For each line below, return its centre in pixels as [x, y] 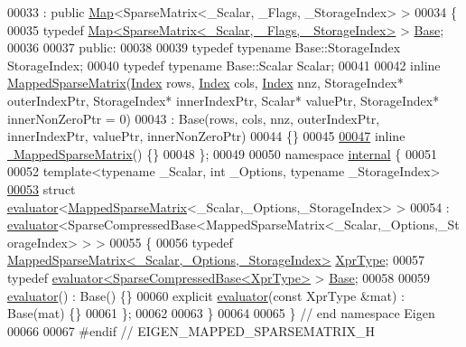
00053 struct [42, 188]
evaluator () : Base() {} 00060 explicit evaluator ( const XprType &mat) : [206, 295]
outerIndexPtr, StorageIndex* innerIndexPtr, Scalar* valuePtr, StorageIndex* [224, 100]
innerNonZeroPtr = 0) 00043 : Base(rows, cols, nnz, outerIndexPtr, [194, 118]
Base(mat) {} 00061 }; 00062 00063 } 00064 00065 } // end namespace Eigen [221, 313]
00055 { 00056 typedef [171, 242]
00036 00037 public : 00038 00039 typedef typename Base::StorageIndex [204, 47]
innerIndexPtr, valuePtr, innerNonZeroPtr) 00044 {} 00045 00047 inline [206, 136]
